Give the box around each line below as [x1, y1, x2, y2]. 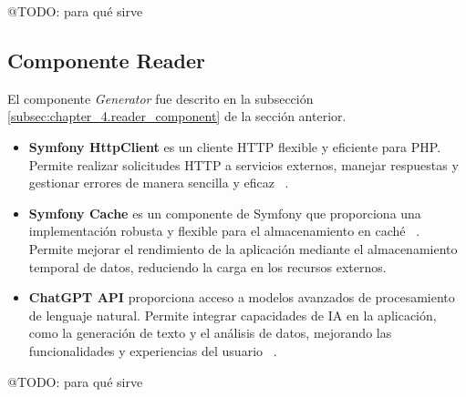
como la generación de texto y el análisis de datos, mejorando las [28, 323, 392, 342]
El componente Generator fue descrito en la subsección [7, 88, 314, 107]
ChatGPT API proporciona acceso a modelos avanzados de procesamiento [28, 288, 455, 307]
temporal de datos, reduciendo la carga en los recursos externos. [28, 257, 387, 276]
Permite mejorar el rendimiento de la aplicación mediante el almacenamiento [28, 239, 458, 258]
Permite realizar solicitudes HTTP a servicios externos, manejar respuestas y [28, 155, 459, 174]
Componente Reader [7, 46, 205, 74]
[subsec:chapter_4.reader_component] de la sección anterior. [7, 107, 347, 126]
